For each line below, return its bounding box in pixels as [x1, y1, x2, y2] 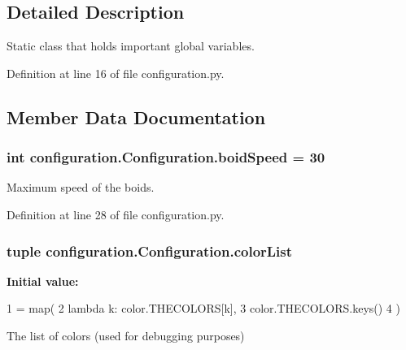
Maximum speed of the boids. [7, 179, 155, 196]
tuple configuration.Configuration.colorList [7, 240, 293, 261]
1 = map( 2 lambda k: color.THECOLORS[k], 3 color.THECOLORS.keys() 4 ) [7, 300, 400, 317]
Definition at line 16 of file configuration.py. [7, 64, 225, 81]
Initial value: [7, 272, 79, 289]
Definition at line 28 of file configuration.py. [7, 205, 225, 223]
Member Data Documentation [7, 104, 266, 129]
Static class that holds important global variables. [7, 37, 255, 54]
